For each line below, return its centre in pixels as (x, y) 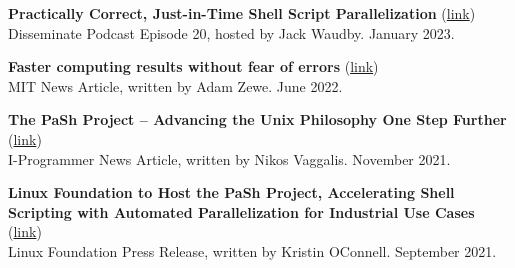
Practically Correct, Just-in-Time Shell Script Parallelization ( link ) (242, 13)
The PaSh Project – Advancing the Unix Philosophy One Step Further (257, 119)
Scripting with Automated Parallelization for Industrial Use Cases (241, 211)
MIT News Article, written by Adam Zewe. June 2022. (175, 85)
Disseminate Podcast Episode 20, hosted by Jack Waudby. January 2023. (231, 32)
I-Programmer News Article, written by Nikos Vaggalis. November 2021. (229, 158)
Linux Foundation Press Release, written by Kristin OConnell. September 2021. (252, 250)
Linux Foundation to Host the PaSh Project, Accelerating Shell (231, 192)
